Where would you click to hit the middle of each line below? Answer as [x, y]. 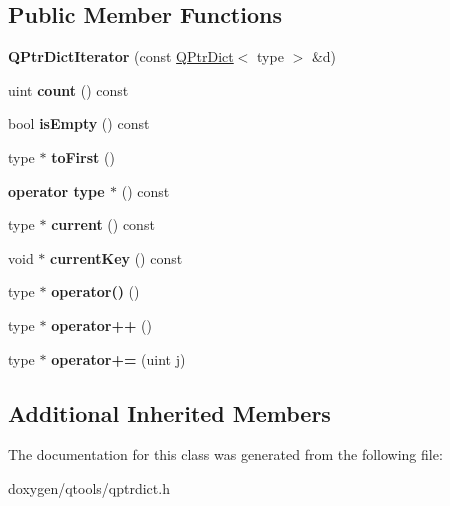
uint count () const [68, 89]
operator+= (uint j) [118, 358]
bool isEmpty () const [79, 123]
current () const [103, 224]
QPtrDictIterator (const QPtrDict [121, 56]
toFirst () [83, 156]
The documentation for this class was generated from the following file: [225, 454]
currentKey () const [116, 257]
